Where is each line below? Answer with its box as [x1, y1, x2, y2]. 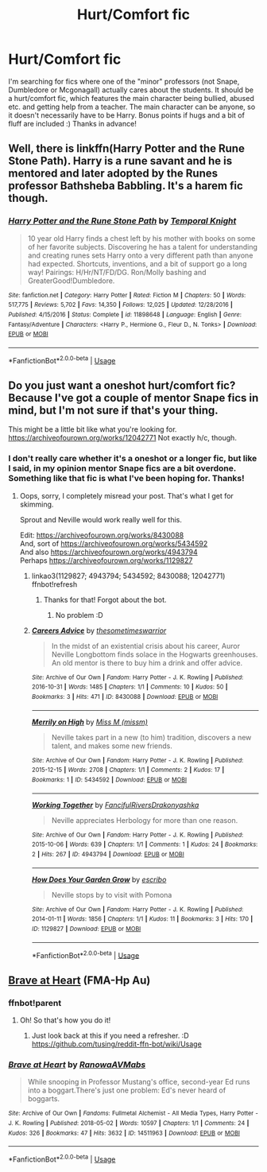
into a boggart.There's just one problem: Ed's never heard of [27, 1085, 226, 1095]
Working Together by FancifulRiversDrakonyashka [31, 800, 199, 809]
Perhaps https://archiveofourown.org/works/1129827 [19, 555, 193, 565]
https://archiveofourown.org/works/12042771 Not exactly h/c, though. [8, 433, 237, 443]
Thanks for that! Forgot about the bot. [43, 595, 167, 604]
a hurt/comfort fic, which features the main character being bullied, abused [8, 93, 254, 103]
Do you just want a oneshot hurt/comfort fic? [8, 378, 236, 392]
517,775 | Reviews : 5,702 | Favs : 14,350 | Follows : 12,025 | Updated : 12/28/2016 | [8, 301, 233, 309]
